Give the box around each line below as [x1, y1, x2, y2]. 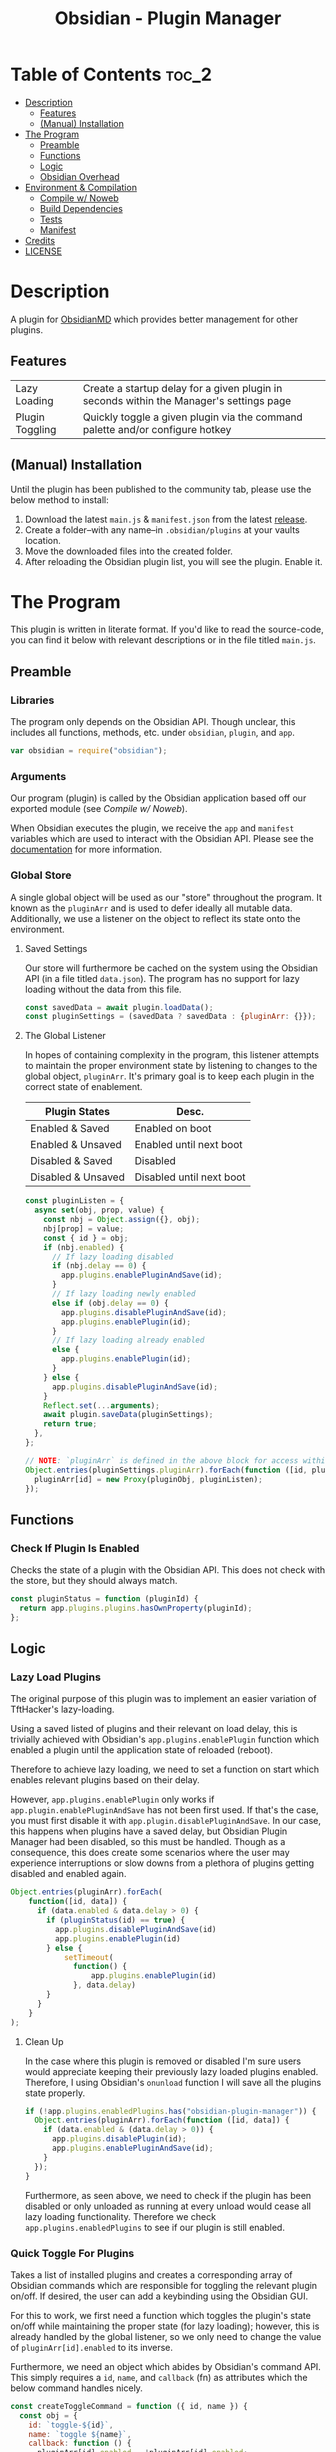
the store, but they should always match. [10, 1575, 178, 1587]
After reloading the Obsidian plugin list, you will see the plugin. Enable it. [24, 555, 323, 567]
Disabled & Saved [29, 1154, 113, 1168]
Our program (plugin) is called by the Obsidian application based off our [10, 792, 307, 804]
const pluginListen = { [24, 1196, 125, 1206]
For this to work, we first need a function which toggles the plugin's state [10, 2309, 312, 2321]
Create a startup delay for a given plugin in [82, 381, 283, 395]
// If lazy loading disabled [51, 1252, 174, 1262]
